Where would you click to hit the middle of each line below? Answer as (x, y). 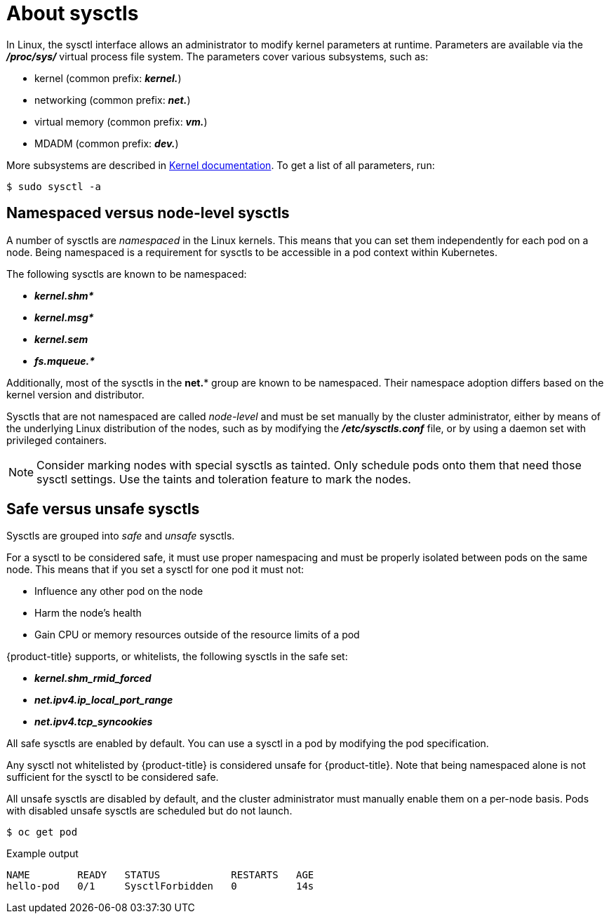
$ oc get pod (42, 832)
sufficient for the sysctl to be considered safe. (113, 777)
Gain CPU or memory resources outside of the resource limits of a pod (197, 635)
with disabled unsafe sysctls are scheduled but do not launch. (149, 811)
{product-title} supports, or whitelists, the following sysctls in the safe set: (177, 657)
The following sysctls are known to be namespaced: (127, 274)
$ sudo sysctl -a (54, 186)
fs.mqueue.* (65, 361)
